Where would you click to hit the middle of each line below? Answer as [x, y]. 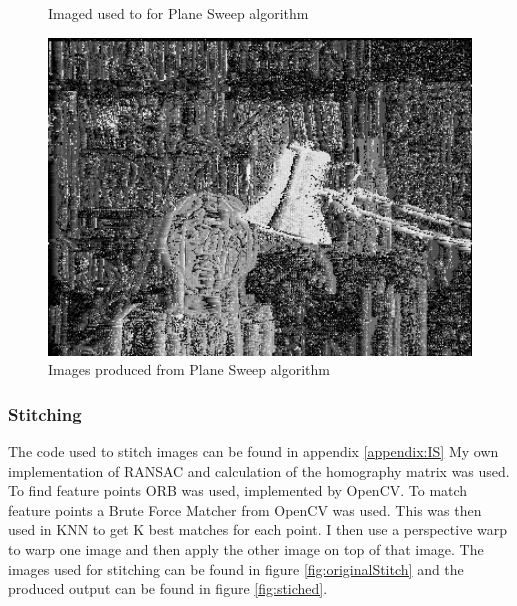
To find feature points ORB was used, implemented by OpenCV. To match [238, 490]
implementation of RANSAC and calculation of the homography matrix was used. [259, 470]
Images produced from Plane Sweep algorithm [189, 369]
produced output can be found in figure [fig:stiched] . [168, 588]
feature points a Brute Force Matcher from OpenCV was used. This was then [245, 509]
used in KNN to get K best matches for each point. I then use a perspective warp [257, 529]
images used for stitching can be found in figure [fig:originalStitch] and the [236, 568]
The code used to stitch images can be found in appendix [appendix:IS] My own [253, 451]
